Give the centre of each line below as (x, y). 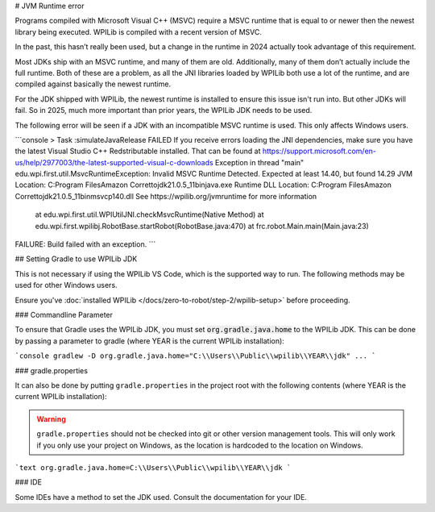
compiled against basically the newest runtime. (93, 84)
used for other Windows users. (66, 285)
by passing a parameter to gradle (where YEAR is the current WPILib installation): (150, 341)
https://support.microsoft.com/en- (319, 151)
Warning (51, 418)
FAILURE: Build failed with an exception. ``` (85, 244)
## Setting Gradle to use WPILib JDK (76, 259)
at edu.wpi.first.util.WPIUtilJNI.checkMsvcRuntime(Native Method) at (150, 214)
